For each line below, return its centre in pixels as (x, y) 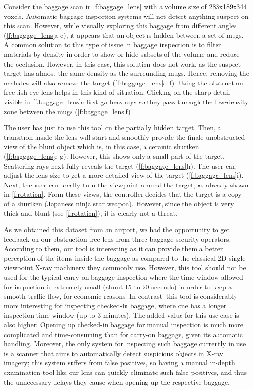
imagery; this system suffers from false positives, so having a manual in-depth (119, 363)
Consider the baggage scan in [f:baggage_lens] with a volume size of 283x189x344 (126, 6)
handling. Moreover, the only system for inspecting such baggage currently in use (125, 344)
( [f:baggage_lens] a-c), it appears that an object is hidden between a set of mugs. (124, 35)
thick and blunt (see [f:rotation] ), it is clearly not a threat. (91, 213)
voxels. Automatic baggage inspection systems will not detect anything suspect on (126, 16)
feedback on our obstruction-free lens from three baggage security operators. (117, 239)
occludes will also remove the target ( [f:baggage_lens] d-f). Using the (106, 82)
